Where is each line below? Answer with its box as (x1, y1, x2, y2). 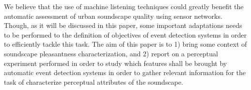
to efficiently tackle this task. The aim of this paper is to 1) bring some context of (4, 39, 247, 49)
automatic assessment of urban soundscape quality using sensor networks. (4, 11, 222, 21)
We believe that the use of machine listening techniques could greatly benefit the (4, 1, 244, 11)
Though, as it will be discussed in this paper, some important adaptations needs (4, 20, 242, 30)
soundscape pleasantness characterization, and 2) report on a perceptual (4, 48, 218, 58)
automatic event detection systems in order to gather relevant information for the (4, 67, 246, 77)
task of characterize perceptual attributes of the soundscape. (4, 77, 183, 87)
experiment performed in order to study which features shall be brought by (4, 58, 227, 68)
